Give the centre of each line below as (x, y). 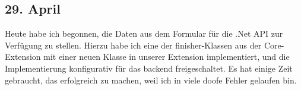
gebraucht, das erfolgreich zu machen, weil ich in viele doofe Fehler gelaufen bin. (151, 80)
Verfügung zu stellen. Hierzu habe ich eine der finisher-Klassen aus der (133, 45)
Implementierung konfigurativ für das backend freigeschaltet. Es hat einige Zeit (149, 68)
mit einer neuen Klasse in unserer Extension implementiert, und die (167, 57)
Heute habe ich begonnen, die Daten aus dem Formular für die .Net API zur (144, 33)
